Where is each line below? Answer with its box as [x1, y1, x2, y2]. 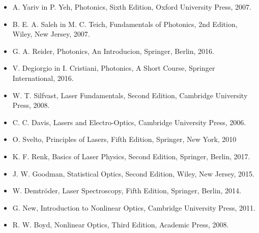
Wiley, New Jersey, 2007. [12, 28, 90, 39]
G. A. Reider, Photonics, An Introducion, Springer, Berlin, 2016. [12, 45, 214, 56]
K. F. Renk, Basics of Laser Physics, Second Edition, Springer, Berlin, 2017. [12, 151, 250, 161]
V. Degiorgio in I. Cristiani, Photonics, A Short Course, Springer [12, 63, 215, 73]
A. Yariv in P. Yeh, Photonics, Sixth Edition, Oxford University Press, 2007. [12, 2, 251, 12]
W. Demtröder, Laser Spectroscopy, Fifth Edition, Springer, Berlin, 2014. [12, 185, 241, 196]
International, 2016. [12, 72, 74, 83]
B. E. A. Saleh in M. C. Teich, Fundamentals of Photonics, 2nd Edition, [12, 18, 238, 29]
